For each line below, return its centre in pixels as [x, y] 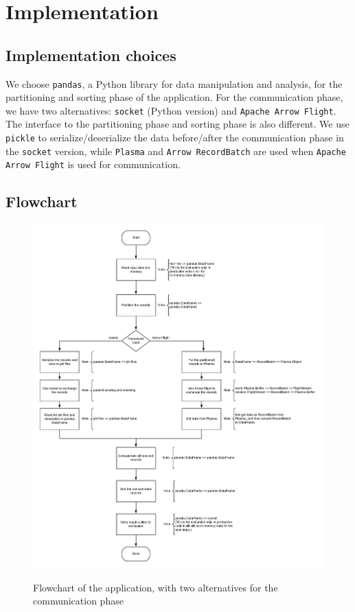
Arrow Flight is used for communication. [93, 164]
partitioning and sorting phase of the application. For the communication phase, [174, 97]
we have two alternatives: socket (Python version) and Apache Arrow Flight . [171, 110]
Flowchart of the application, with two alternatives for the [156, 587]
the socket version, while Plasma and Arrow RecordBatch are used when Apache [176, 151]
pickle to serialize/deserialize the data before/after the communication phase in [175, 138]
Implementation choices [91, 55]
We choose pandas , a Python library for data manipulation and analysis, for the [174, 83]
